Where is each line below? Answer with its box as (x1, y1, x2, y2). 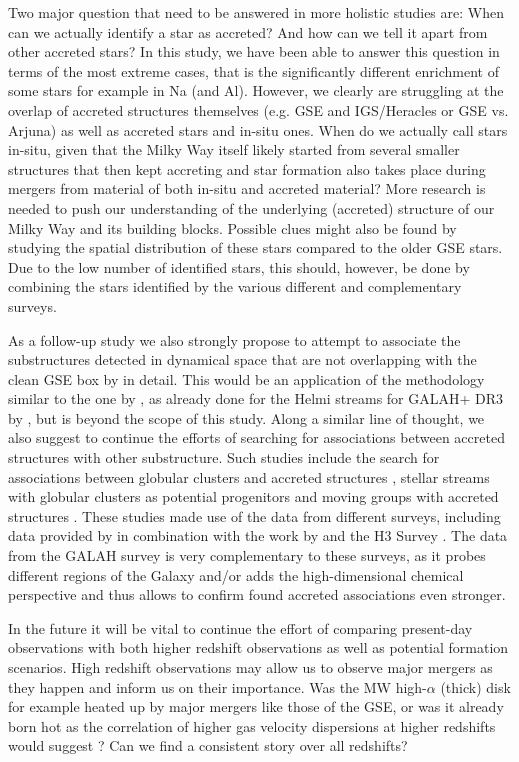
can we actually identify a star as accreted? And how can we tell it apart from (8, 21, 488, 42)
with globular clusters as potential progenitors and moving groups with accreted (8, 486, 499, 507)
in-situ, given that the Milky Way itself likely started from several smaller (8, 139, 460, 160)
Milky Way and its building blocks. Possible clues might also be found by (8, 217, 457, 238)
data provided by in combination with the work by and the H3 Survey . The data (8, 525, 508, 546)
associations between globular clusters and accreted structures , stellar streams (8, 466, 490, 487)
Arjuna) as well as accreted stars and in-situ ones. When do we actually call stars (8, 119, 508, 140)
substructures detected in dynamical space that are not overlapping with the (8, 349, 477, 370)
